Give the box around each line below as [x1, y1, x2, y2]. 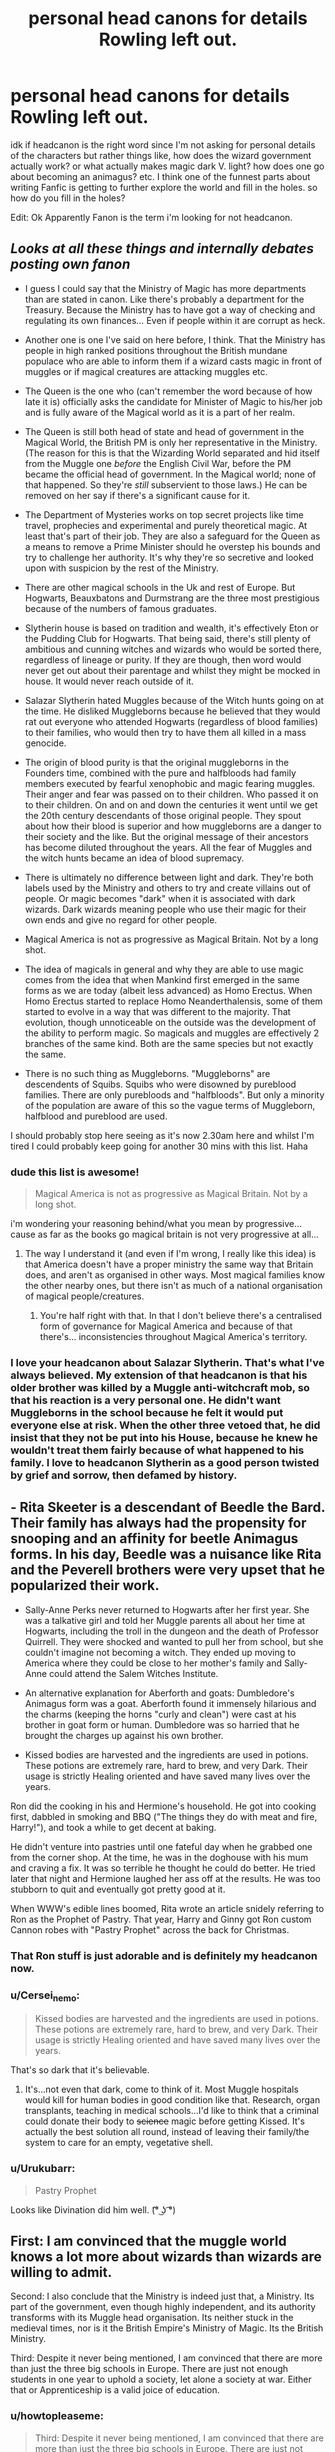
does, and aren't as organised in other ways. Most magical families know [24, 1269, 326, 1281]
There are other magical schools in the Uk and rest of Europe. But [24, 581, 296, 593]
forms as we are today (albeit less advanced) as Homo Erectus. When [24, 984, 313, 996]
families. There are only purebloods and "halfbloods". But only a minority [24, 1088, 325, 1101]
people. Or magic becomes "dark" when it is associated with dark [24, 892, 296, 904]
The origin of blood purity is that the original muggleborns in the [24, 756, 290, 768]
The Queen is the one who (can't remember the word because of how [24, 385, 313, 397]
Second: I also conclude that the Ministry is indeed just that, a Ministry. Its [10, 2290, 315, 2302]
